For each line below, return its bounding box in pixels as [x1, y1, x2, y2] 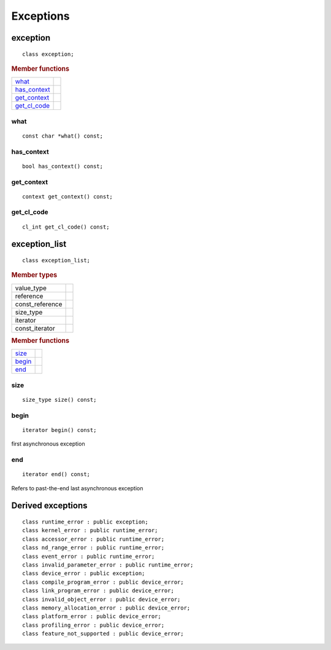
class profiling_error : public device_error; [22, 621, 165, 628]
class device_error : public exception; [22, 570, 145, 577]
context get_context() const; [22, 193, 113, 200]
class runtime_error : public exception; [22, 519, 148, 525]
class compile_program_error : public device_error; [22, 578, 184, 585]
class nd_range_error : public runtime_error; [22, 544, 165, 551]
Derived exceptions [11, 501, 88, 511]
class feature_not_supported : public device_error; [22, 630, 184, 637]
